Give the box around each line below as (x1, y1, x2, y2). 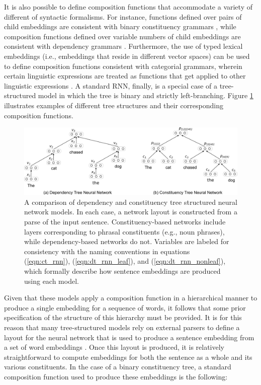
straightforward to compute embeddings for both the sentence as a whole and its (4, 351, 252, 362)
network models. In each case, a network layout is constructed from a (24, 206, 237, 217)
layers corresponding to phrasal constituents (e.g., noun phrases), (24, 226, 225, 237)
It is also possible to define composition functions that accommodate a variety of (4, 2, 252, 12)
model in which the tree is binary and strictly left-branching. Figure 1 (38, 90, 253, 101)
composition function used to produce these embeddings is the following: (4, 371, 228, 381)
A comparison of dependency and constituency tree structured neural (24, 196, 237, 207)
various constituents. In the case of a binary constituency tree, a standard (4, 361, 231, 372)
